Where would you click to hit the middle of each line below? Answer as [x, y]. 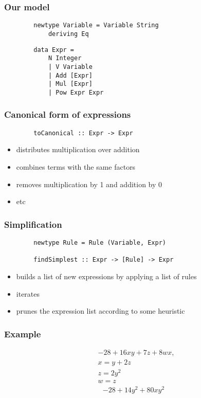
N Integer [65, 58]
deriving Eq [68, 34]
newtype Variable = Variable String [96, 25]
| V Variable [70, 67]
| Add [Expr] [70, 75]
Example [23, 333]
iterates [28, 293]
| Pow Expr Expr [76, 92]
